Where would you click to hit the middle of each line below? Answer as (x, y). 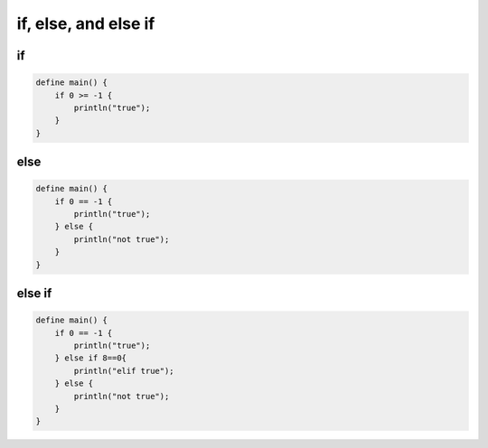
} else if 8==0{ (90, 358)
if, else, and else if (86, 23)
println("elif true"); (124, 371)
